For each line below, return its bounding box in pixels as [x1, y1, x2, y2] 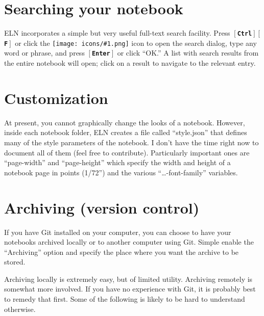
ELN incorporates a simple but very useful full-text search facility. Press [4, 28, 230, 38]
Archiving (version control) [4, 197, 200, 218]
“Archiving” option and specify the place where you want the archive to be [4, 246, 239, 257]
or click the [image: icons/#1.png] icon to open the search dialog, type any [15, 37, 257, 48]
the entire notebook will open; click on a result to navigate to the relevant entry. [4, 58, 256, 68]
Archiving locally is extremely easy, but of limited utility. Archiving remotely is [4, 273, 253, 284]
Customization [4, 87, 108, 108]
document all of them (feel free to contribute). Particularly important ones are [4, 147, 250, 157]
